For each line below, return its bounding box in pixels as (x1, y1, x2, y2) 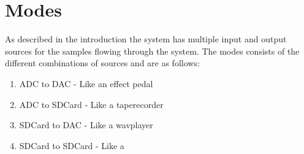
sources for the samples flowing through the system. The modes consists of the (5, 44, 300, 57)
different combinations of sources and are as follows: (5, 56, 200, 69)
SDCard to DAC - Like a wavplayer (19, 118, 153, 131)
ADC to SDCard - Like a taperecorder (19, 98, 164, 110)
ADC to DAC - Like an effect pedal (19, 77, 153, 90)
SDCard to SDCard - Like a (19, 139, 124, 152)
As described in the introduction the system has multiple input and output (5, 33, 287, 45)
